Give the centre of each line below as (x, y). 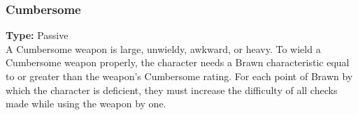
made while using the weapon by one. (86, 103)
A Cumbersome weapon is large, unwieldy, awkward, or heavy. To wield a (163, 48)
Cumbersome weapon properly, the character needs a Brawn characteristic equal (178, 62)
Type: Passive (37, 35)
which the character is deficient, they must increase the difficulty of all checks (172, 90)
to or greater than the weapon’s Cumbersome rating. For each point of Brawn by (179, 76)
